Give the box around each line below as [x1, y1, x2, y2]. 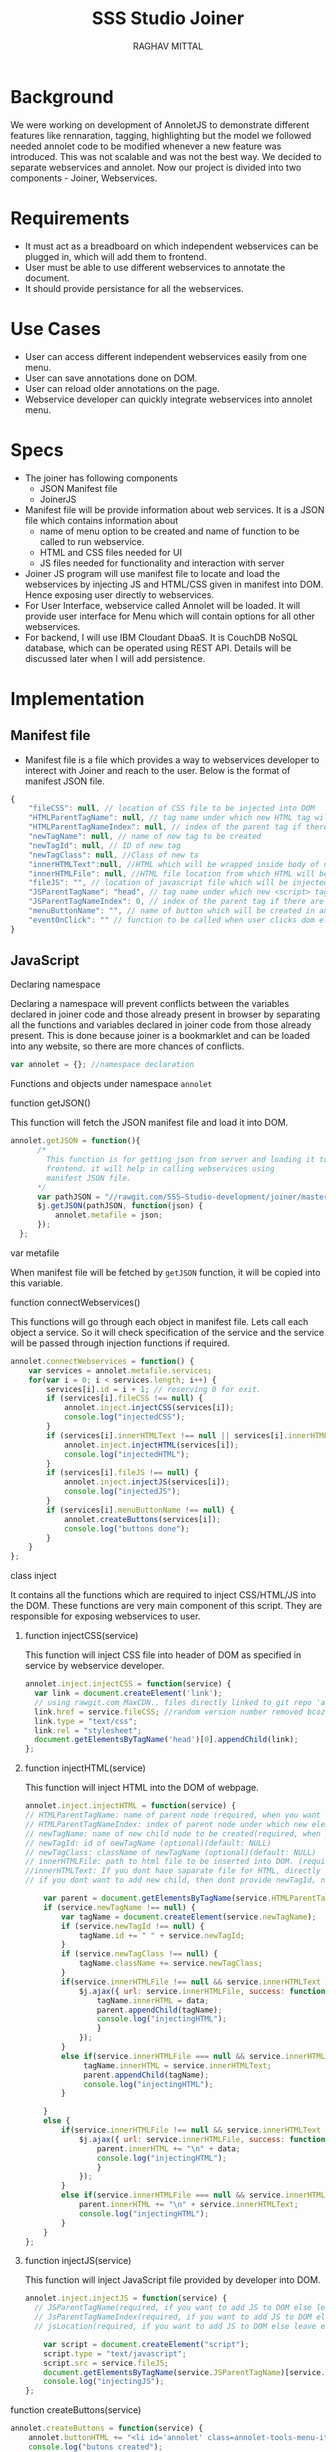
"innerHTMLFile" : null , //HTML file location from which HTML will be [28, 868, 329, 879]
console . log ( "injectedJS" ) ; [63, 1487, 182, 1497]
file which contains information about [24, 514, 179, 526]
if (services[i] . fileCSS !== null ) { [46, 1393, 203, 1404]
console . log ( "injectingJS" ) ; [43, 2377, 165, 2387]
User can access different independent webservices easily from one [24, 350, 307, 362]
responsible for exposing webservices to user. [10, 1610, 201, 1622]
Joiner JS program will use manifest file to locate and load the [24, 567, 281, 579]
